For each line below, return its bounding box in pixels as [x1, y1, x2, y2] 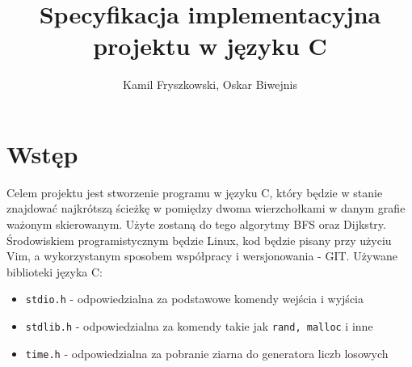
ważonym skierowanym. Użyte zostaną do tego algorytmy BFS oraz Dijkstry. [6, 216, 386, 233]
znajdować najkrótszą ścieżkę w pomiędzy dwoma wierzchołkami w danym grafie [6, 200, 406, 217]
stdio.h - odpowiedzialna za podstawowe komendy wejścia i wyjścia [25, 290, 364, 307]
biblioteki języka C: [6, 263, 103, 280]
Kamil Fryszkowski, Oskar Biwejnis [123, 76, 297, 93]
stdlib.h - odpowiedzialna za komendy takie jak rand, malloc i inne [25, 318, 373, 335]
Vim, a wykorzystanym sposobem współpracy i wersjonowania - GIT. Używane [6, 247, 397, 264]
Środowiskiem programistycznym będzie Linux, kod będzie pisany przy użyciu [6, 231, 392, 248]
